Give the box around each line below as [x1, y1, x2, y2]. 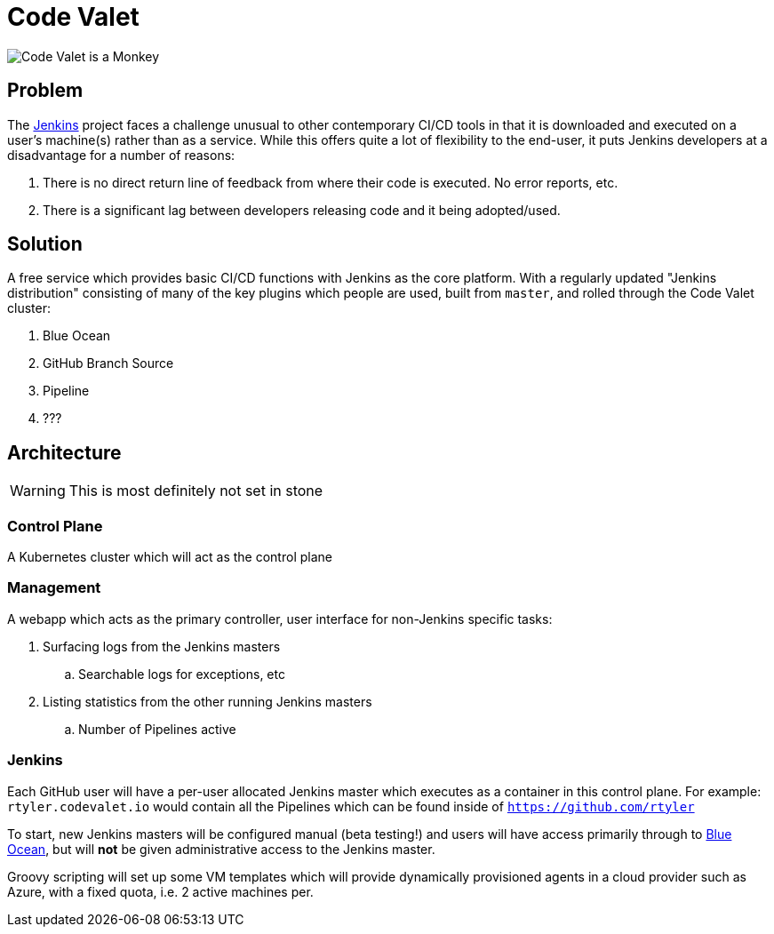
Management [7, 579, 101, 597]
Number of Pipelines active [78, 721, 236, 737]
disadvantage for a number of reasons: [7, 147, 235, 163]
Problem [7, 79, 84, 102]
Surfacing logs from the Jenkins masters [43, 638, 281, 654]
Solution [7, 233, 83, 256]
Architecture [7, 441, 122, 464]
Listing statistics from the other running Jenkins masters [43, 693, 372, 709]
